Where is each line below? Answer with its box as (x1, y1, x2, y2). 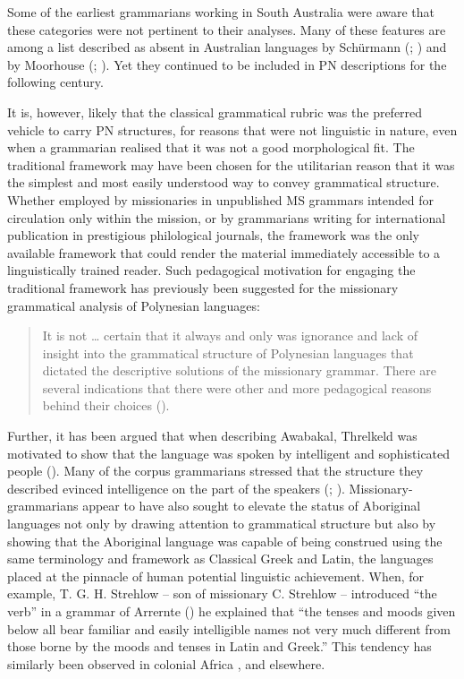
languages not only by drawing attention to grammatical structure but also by (7, 514, 436, 533)
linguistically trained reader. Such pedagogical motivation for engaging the (7, 261, 416, 279)
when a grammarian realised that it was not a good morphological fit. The (7, 138, 415, 157)
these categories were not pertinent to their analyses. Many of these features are (7, 20, 446, 39)
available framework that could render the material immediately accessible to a (7, 243, 441, 262)
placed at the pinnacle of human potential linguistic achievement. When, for (7, 566, 425, 585)
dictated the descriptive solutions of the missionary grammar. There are (42, 361, 436, 380)
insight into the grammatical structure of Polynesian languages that (42, 343, 414, 362)
